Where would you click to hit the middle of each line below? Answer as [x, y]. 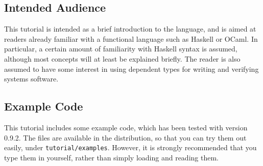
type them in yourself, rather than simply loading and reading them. [111, 157]
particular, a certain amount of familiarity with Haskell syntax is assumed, [121, 49]
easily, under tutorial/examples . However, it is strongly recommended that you [130, 147]
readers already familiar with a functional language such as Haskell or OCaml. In [131, 38]
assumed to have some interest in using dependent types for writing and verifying [131, 68]
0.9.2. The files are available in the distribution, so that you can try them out [125, 137]
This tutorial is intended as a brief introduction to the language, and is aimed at [130, 29]
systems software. [31, 79]
